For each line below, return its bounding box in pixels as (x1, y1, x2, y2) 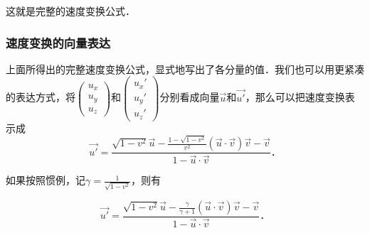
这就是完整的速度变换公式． (6, 4, 135, 18)
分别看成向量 (159, 90, 220, 104)
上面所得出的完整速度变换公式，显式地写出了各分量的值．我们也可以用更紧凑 (6, 61, 364, 76)
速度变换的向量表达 (6, 33, 111, 51)
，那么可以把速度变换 (245, 90, 345, 104)
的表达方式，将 (6, 90, 75, 104)
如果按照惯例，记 (6, 173, 85, 188)
